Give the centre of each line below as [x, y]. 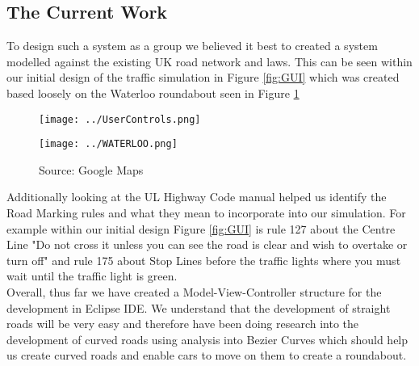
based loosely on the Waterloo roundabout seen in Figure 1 [153, 93]
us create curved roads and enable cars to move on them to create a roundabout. [207, 355]
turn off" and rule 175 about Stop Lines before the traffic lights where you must [204, 260]
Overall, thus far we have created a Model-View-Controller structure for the [194, 292]
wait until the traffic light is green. [92, 276]
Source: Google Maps [91, 169]
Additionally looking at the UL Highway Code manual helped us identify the [197, 197]
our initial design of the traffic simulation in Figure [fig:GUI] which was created [203, 77]
